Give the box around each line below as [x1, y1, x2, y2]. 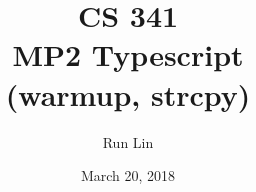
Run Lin [102, 131, 154, 152]
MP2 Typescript [12, 34, 244, 75]
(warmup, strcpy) [5, 73, 251, 114]
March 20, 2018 [80, 165, 176, 186]
